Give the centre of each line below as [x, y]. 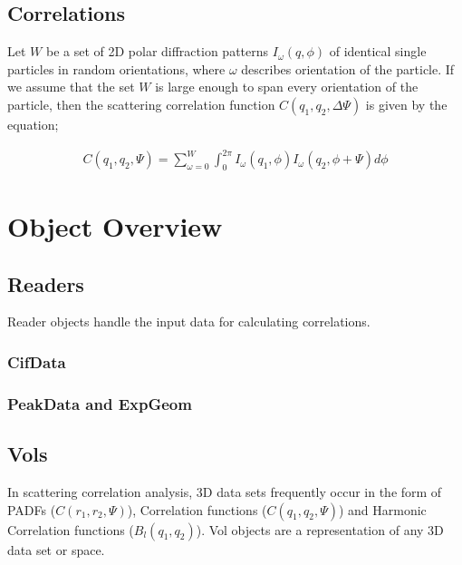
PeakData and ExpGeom [100, 403]
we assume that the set [71, 87]
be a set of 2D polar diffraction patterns [157, 51]
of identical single [378, 51]
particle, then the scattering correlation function [141, 104]
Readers [46, 283]
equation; [33, 124]
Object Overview [115, 226]
